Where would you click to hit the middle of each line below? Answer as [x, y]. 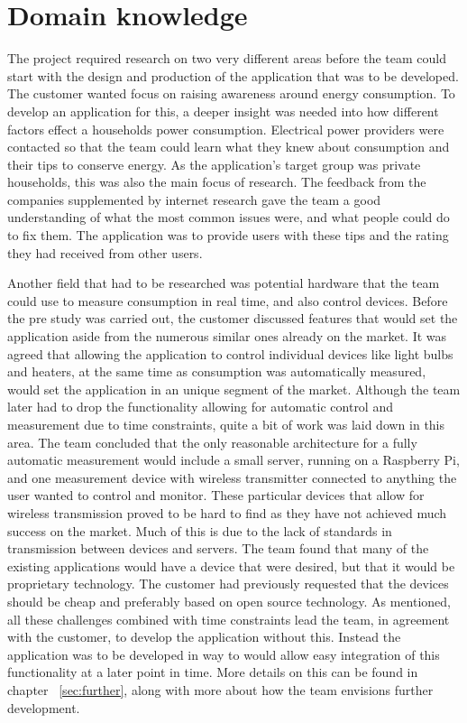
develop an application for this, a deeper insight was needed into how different [223, 111]
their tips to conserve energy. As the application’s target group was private [214, 164]
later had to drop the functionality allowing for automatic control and [200, 407]
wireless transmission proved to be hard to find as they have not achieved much [227, 512]
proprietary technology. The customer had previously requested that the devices [228, 584]
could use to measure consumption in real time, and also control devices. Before [228, 300]
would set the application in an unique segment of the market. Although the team [234, 389]
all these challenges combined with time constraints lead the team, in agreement [229, 619]
